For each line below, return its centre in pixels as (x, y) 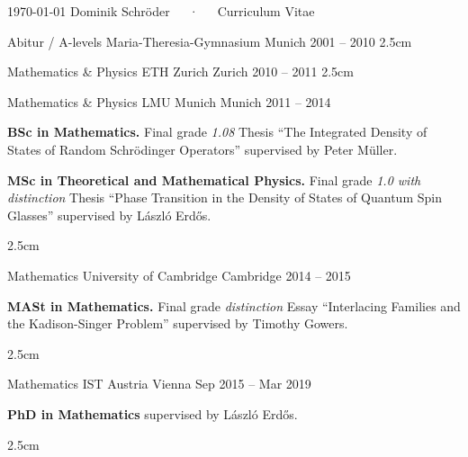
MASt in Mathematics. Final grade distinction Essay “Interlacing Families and (234, 305)
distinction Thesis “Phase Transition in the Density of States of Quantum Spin (225, 197)
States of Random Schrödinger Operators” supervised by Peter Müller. (202, 149)
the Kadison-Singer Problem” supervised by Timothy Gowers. (178, 323)
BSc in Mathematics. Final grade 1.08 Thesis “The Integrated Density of (217, 132)
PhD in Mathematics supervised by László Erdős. (153, 413)
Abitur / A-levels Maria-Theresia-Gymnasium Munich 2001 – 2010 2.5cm (210, 41)
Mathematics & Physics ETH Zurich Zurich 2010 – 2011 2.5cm (180, 72)
